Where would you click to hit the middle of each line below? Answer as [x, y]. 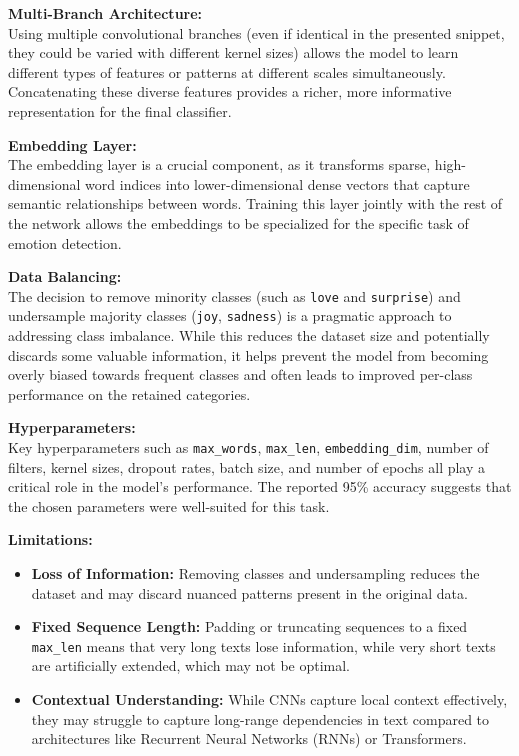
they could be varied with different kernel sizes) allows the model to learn [233, 52]
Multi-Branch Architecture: [105, 13]
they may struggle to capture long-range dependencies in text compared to [260, 718]
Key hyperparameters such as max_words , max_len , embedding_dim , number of [248, 447]
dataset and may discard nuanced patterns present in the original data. [249, 592]
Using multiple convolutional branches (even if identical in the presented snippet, [256, 32]
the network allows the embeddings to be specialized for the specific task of [238, 222]
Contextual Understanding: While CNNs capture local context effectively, [269, 699]
